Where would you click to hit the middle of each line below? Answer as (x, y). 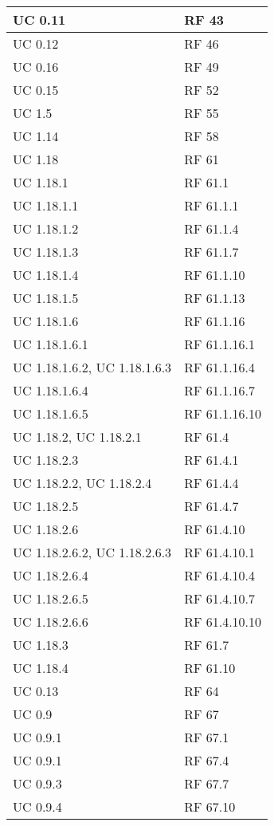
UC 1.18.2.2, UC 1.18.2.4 (82, 483)
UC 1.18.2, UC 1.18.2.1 (77, 437)
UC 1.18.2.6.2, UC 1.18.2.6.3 (92, 552)
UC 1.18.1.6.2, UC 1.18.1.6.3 (92, 367)
